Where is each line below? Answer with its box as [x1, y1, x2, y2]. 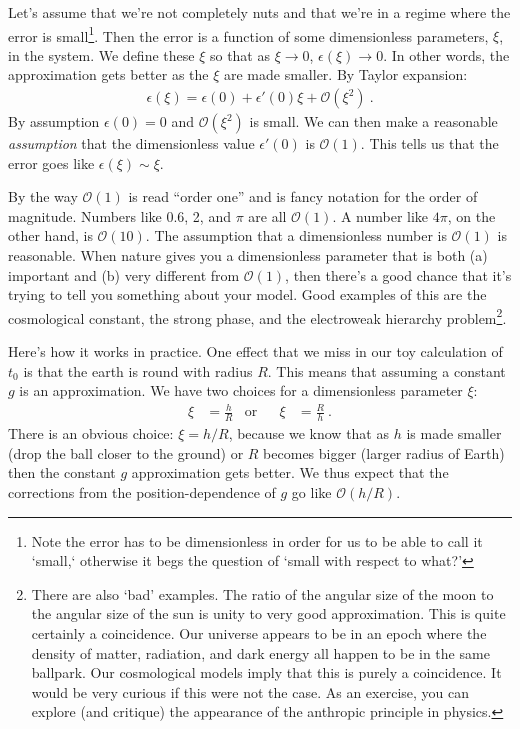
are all [248, 205, 287, 226]
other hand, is [8, 225, 93, 246]
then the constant [8, 462, 116, 483]
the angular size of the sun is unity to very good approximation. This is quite [31, 603, 506, 624]
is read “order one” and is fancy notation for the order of [128, 186, 478, 207]
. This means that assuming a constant [267, 360, 506, 381]
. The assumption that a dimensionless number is [145, 225, 447, 246]
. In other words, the [383, 44, 510, 65]
